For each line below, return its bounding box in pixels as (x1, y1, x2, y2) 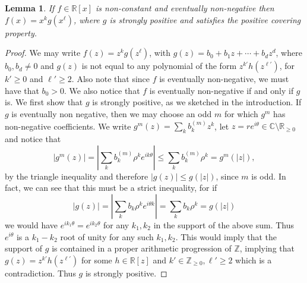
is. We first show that (5, 96, 83, 108)
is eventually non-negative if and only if (149, 84, 294, 96)
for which (224, 107, 258, 120)
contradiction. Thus (5, 266, 76, 279)
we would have (5, 218, 58, 231)
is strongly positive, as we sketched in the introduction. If (92, 96, 302, 108)
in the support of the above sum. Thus (153, 218, 295, 231)
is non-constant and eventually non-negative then (96, 2, 274, 14)
